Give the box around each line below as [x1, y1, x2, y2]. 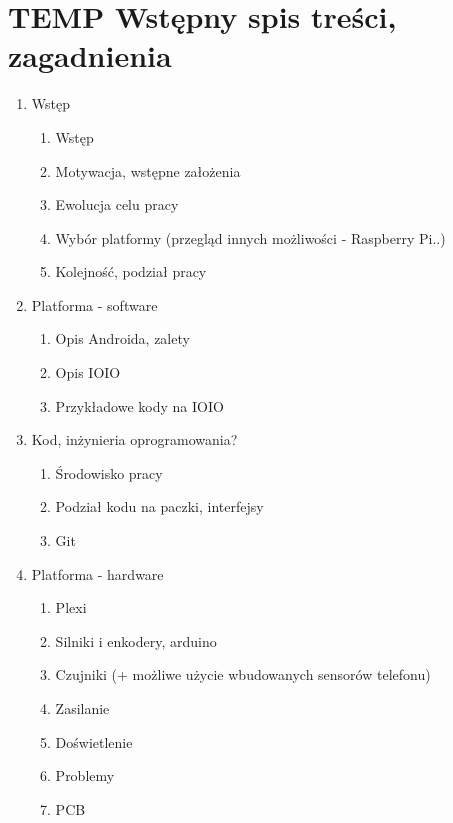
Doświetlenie [55, 731, 133, 752]
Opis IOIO [55, 362, 121, 383]
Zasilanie [55, 698, 110, 718]
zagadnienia [8, 35, 172, 76]
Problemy [55, 765, 115, 786]
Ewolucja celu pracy [55, 194, 179, 215]
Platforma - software [31, 294, 158, 315]
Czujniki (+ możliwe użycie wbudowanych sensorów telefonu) [55, 664, 431, 685]
